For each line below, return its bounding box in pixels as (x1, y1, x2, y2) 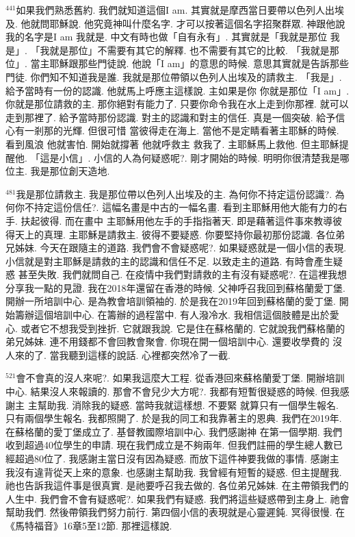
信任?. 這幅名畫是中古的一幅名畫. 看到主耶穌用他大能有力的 (72, 200, 338, 214)
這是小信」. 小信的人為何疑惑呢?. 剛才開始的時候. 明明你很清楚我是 (40, 150, 340, 164)
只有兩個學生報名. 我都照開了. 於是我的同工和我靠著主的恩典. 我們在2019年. (5, 411, 342, 425)
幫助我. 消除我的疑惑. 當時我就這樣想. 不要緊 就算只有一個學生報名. (37, 397, 339, 412)
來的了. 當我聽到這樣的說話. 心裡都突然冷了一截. (14, 347, 231, 362)
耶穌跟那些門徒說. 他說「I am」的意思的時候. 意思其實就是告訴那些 (49, 56, 350, 71)
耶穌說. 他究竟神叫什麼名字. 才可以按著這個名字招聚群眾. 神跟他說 (49, 16, 345, 30)
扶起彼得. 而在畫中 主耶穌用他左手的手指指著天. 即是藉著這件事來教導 (21, 213, 333, 227)
